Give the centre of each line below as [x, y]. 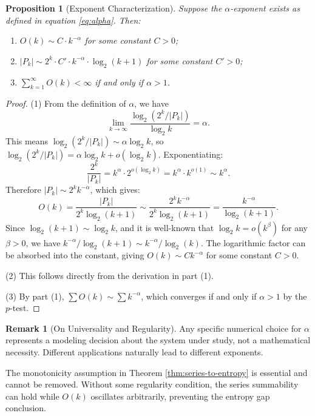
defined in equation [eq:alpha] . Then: [73, 20]
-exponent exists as [265, 8]
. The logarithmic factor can [253, 242]
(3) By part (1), [35, 296]
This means [27, 140]
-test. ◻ [25, 308]
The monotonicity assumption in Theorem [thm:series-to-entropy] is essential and [157, 372]
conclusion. [26, 408]
